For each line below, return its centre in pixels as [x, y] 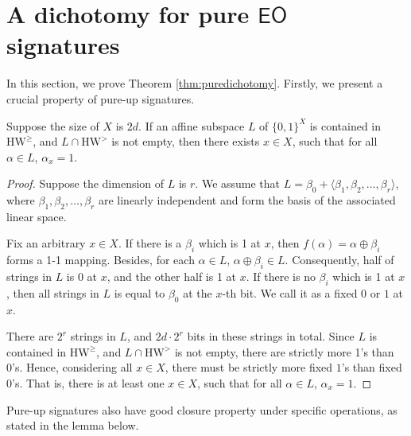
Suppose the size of [53, 125]
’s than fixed [372, 367]
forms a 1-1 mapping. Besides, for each [101, 260]
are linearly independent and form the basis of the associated [247, 200]
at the [198, 292]
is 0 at [82, 276]
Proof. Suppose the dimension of [85, 183]
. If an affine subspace [192, 125]
